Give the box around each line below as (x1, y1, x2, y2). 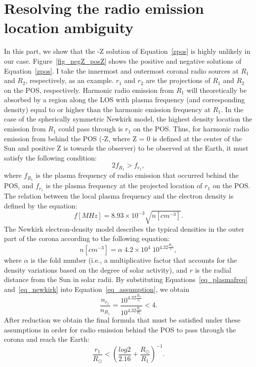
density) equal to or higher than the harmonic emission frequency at (4, 104, 211, 114)
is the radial (195, 264, 231, 275)
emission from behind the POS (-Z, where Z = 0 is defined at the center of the (4, 133, 242, 143)
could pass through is (58, 123, 123, 134)
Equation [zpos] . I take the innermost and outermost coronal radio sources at (4, 65, 239, 76)
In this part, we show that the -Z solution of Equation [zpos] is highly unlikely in (4, 46, 251, 56)
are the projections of (146, 75, 211, 85)
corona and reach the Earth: (4, 334, 89, 344)
